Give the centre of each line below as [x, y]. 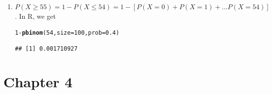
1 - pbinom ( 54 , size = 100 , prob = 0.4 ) [67, 33]
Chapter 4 [38, 81]
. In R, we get [35, 16]
